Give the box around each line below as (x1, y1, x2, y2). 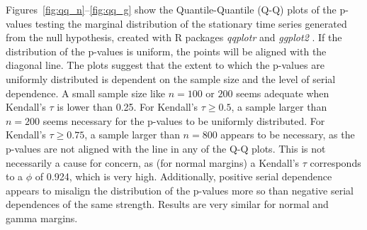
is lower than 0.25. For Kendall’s (57, 99, 198, 114)
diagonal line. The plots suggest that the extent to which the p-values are (6, 57, 324, 72)
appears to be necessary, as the (220, 127, 355, 142)
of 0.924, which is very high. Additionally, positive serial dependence (35, 169, 332, 184)
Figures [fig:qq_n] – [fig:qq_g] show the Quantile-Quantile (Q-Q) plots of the (6, 2, 337, 16)
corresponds (310, 155, 361, 170)
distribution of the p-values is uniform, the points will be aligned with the (6, 43, 327, 58)
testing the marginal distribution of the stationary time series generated (35, 16, 347, 31)
